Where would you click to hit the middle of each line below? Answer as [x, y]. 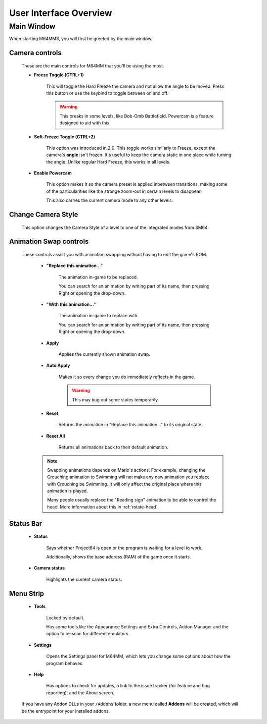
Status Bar [25, 524]
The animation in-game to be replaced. [98, 277]
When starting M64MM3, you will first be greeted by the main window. [81, 39]
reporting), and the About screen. [80, 693]
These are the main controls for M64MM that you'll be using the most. [93, 66]
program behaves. [65, 663]
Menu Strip [27, 593]
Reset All [56, 436]
